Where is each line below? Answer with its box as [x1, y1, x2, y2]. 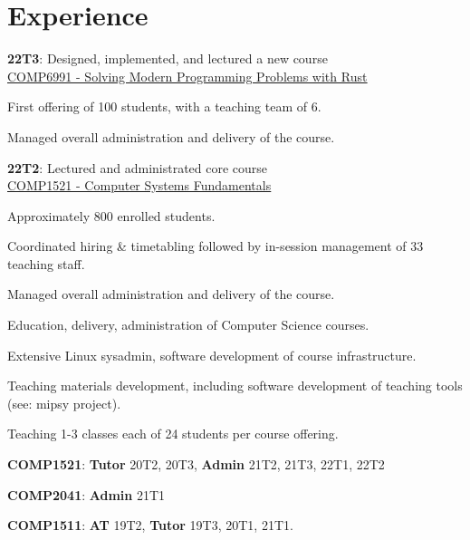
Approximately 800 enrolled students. [7, 206, 216, 225]
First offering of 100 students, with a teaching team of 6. [7, 97, 321, 116]
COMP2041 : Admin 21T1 [7, 485, 166, 504]
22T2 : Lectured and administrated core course [7, 158, 268, 177]
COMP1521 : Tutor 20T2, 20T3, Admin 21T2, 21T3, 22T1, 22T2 [7, 455, 385, 474]
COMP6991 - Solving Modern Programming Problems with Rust [7, 66, 368, 85]
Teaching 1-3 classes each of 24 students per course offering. [7, 424, 339, 443]
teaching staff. [7, 254, 85, 273]
